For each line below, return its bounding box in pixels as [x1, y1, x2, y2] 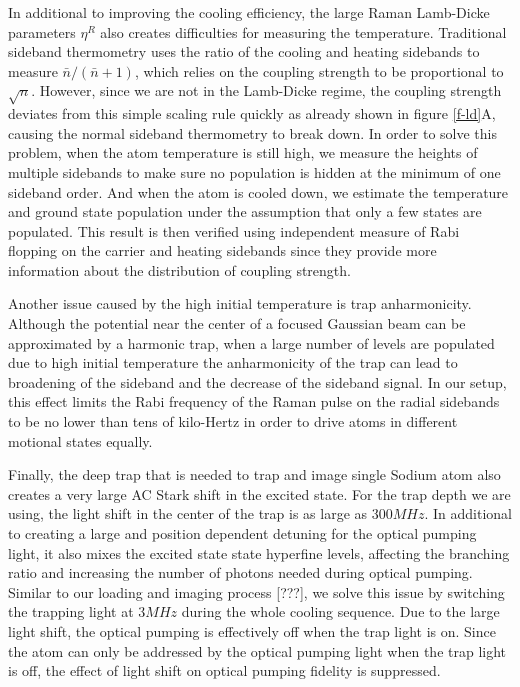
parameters [8, 21, 76, 42]
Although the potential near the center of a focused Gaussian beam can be [8, 313, 466, 334]
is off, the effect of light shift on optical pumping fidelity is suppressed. [8, 660, 441, 681]
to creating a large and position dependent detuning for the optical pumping [8, 523, 477, 544]
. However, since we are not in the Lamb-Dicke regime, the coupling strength [31, 80, 502, 101]
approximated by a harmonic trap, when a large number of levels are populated [8, 332, 495, 353]
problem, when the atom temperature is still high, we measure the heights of [8, 142, 478, 163]
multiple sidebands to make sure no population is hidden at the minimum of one [8, 161, 501, 182]
